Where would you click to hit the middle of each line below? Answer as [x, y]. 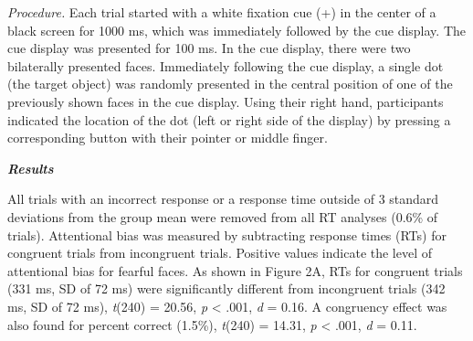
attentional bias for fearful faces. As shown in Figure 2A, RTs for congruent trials [235, 270]
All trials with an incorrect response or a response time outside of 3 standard [223, 199]
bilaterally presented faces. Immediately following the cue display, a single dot [226, 65]
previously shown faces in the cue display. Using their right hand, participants [226, 101]
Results [31, 168]
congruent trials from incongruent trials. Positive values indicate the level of [220, 253]
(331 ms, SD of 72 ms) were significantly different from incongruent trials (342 [226, 288]
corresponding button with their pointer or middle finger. [168, 138]
